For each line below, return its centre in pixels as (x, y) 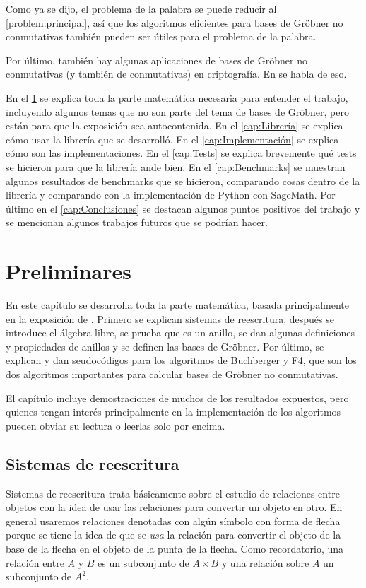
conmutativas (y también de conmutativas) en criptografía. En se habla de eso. (176, 74)
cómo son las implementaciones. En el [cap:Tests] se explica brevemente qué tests (181, 153)
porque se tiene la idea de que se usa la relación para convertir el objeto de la (173, 535)
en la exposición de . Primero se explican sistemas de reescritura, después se (170, 318)
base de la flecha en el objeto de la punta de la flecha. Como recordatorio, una (175, 548)
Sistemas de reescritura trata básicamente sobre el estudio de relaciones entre (173, 493)
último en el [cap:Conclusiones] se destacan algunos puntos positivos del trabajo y (183, 208)
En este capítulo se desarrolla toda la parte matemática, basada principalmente (177, 305)
